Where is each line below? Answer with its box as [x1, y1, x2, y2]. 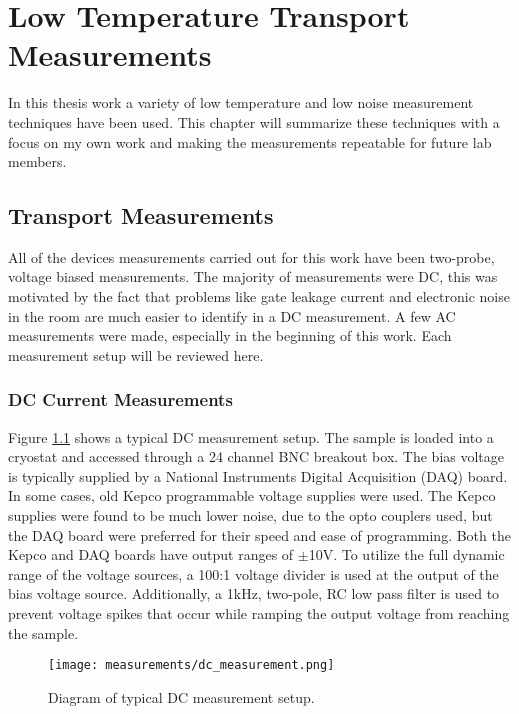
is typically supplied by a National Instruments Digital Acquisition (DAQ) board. [8, 465, 508, 486]
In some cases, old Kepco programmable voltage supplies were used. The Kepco [8, 485, 496, 506]
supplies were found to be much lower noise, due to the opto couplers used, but [8, 505, 493, 526]
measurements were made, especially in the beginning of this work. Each [8, 325, 452, 346]
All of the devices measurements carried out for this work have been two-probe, [8, 246, 495, 267]
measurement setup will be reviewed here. [8, 344, 264, 365]
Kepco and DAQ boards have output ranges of [8, 544, 294, 565]
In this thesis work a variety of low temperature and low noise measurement [8, 92, 474, 113]
